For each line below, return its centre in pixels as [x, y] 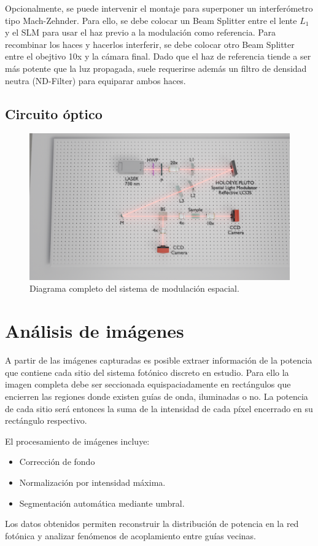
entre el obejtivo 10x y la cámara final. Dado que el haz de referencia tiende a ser [158, 56]
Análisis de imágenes [95, 331]
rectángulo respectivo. [46, 420]
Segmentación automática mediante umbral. [102, 503]
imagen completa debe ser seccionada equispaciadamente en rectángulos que [148, 384]
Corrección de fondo [57, 462]
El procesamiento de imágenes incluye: [77, 441]
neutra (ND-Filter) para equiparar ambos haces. [95, 80]
